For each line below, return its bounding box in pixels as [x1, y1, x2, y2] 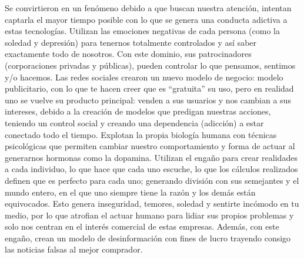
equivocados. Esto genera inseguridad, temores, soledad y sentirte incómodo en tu [5, 197, 299, 210]
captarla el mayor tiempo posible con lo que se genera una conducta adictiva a [5, 13, 288, 25]
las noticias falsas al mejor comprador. [5, 243, 143, 255]
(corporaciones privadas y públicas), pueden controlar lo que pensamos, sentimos [5, 59, 296, 71]
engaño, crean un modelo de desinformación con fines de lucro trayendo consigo [5, 231, 291, 244]
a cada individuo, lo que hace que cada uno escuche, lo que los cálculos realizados [5, 163, 298, 175]
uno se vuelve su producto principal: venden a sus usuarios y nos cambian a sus [5, 93, 291, 106]
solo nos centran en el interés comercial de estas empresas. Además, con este [5, 220, 279, 233]
